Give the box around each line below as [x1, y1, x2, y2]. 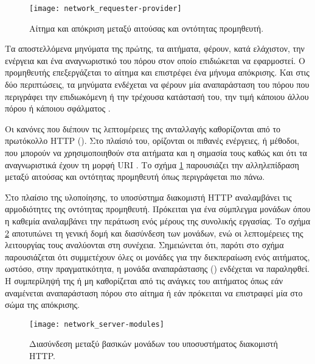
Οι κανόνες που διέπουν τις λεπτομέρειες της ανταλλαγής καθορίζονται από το [5, 122, 281, 135]
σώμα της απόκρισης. [5, 298, 80, 311]
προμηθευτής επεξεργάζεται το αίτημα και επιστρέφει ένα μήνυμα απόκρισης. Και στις [5, 66, 310, 79]
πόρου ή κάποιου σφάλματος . [5, 102, 111, 115]
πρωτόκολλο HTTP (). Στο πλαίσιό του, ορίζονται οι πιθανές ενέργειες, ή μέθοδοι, [5, 134, 300, 147]
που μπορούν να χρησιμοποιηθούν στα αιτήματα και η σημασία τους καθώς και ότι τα [5, 146, 307, 159]
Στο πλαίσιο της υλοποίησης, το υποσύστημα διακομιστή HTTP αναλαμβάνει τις [5, 190, 292, 203]
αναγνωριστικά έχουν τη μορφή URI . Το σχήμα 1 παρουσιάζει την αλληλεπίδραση [5, 158, 299, 171]
